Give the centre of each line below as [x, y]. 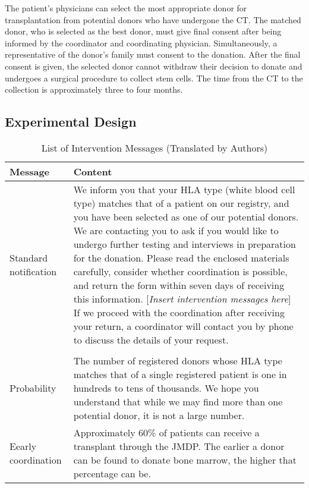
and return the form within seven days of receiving [179, 285]
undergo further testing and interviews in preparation [185, 244]
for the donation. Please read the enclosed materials [181, 257]
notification [33, 271]
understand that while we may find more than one [178, 401]
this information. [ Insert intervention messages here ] [182, 298]
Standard [29, 257]
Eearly [23, 446]
